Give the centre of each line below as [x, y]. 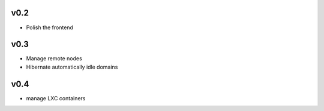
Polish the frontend [49, 27]
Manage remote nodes [54, 58]
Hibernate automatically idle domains [72, 67]
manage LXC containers [56, 98]
